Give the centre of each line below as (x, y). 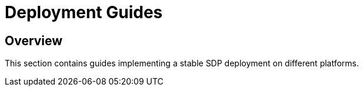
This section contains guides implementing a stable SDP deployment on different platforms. (182, 63)
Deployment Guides (84, 12)
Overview (34, 41)
